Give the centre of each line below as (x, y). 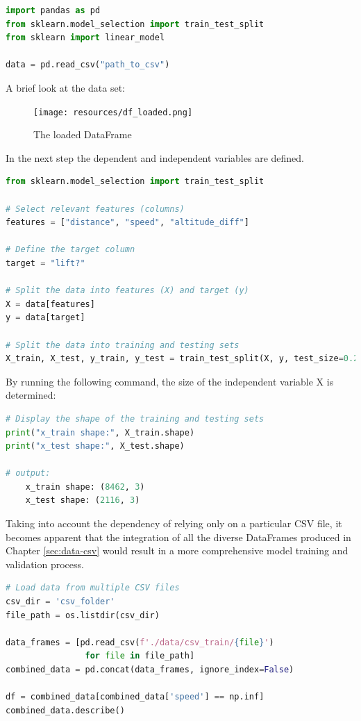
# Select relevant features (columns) (95, 209)
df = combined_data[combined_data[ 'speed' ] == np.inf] (135, 697)
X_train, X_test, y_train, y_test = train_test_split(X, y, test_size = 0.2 (182, 359)
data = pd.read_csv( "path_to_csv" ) (88, 65)
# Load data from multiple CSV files (93, 588)
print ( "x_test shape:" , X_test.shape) (95, 446)
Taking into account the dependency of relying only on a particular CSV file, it (174, 523)
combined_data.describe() (65, 710)
